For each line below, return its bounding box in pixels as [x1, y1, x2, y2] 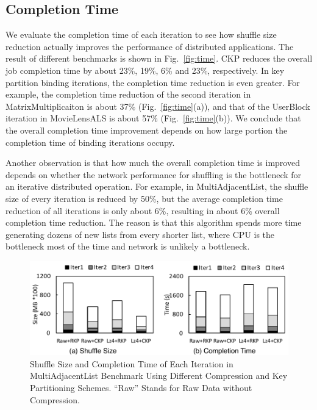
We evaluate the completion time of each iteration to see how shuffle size [5, 28, 277, 41]
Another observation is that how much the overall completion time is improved [5, 156, 300, 169]
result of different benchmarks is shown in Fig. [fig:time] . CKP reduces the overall [5, 52, 313, 65]
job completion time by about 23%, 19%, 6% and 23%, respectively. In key [5, 63, 285, 76]
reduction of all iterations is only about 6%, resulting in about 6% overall [5, 204, 280, 217]
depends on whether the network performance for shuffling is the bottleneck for [5, 168, 302, 181]
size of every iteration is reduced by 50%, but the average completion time [5, 192, 283, 204]
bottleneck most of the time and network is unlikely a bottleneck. [5, 240, 250, 253]
